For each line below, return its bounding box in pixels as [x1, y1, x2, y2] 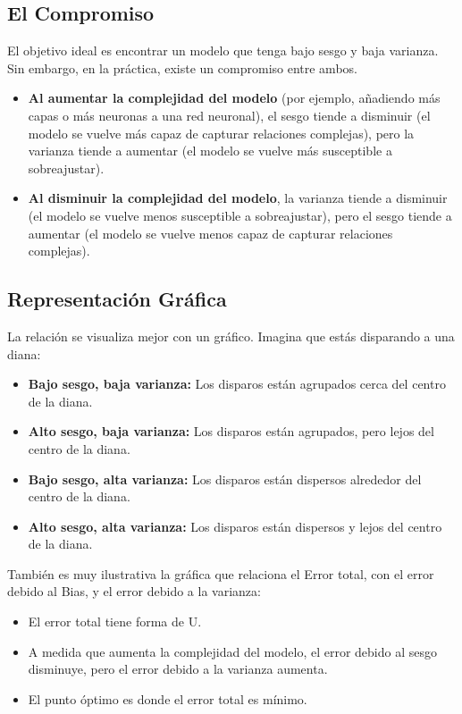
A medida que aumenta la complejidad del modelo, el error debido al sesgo [28, 642, 437, 660]
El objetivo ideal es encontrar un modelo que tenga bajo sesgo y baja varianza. [7, 41, 439, 60]
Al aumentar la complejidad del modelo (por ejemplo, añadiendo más [28, 88, 441, 107]
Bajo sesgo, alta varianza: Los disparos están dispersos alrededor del [28, 469, 422, 488]
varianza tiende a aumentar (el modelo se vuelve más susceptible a [28, 141, 392, 160]
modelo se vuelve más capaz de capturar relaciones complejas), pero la [28, 123, 415, 142]
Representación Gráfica [7, 285, 227, 313]
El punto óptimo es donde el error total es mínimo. [28, 689, 307, 708]
